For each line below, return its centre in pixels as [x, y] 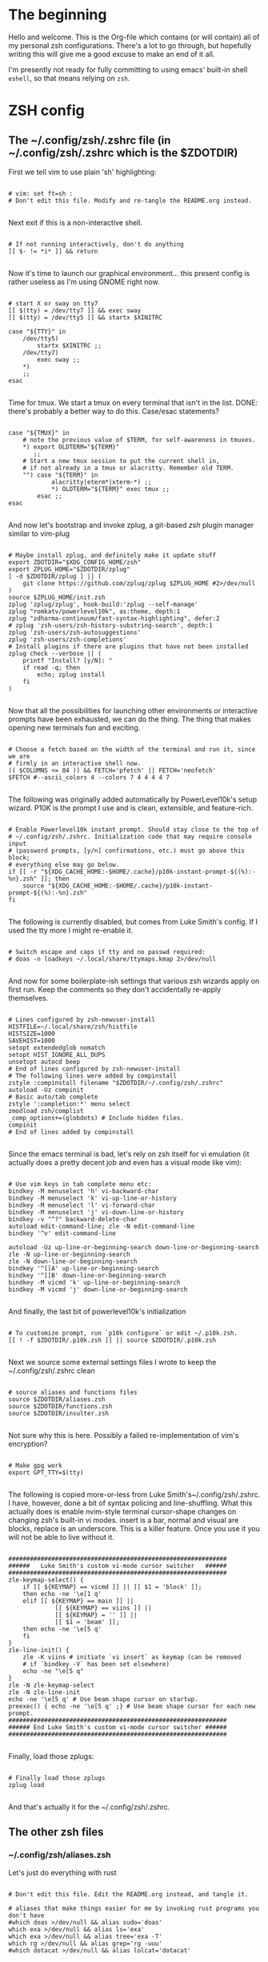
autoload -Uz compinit [46, 1090]
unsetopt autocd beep [44, 1062]
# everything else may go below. [64, 864]
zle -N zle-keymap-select [51, 1685]
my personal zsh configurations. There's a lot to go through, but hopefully [130, 45]
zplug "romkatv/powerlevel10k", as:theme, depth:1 [94, 611]
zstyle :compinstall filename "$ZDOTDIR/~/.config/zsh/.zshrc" [116, 1083]
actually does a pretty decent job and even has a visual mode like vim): [125, 1162]
